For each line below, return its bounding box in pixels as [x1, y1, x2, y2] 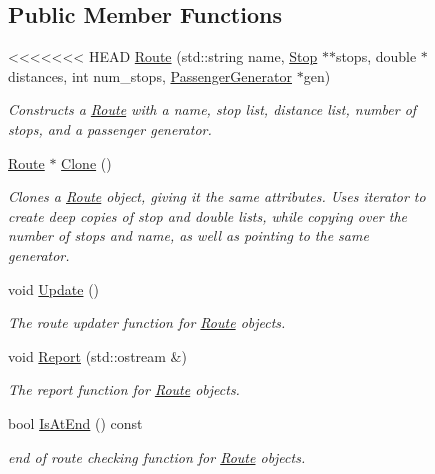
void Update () [8, 278, 100, 299]
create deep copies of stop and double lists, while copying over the [8, 205, 407, 226]
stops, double [335, 46, 417, 67]
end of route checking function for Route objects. [8, 446, 306, 467]
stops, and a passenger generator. [8, 118, 212, 139]
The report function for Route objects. [8, 379, 240, 400]
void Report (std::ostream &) [8, 345, 187, 366]
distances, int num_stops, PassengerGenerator [8, 65, 292, 86]
